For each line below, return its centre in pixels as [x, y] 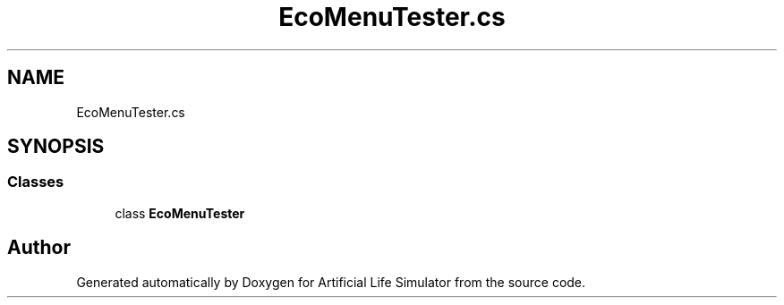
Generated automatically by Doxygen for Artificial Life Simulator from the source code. [331, 282]
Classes [36, 182]
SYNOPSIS [56, 147]
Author [39, 248]
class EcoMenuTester [180, 213]
